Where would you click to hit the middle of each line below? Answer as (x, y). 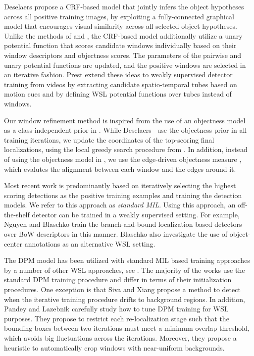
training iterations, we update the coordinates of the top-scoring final (109, 139)
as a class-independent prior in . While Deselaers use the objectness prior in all (126, 130)
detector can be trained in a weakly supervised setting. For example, (136, 214)
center (13, 243)
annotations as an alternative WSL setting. (90, 243)
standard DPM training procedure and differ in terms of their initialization (118, 280)
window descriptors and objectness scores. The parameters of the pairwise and (123, 55)
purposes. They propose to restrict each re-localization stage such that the (117, 318)
